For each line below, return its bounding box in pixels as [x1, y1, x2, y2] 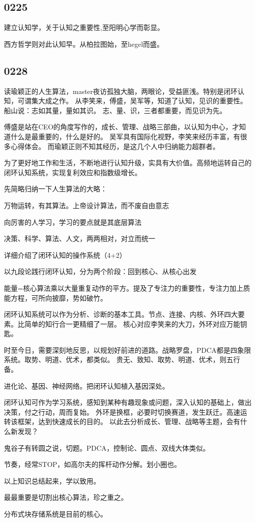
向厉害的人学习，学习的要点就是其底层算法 [4, 216, 142, 227]
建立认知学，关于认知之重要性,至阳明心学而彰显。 [4, 22, 164, 32]
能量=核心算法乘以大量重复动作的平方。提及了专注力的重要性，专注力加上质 [4, 282, 250, 293]
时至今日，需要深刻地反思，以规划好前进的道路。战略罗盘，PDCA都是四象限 [4, 344, 251, 355]
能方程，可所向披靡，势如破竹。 [4, 292, 107, 303]
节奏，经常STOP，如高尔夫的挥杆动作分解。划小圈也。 [4, 459, 181, 469]
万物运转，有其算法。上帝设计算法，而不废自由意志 [4, 200, 169, 210]
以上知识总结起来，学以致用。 [4, 475, 100, 486]
